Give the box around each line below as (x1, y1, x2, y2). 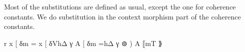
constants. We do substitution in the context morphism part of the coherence (4, 11, 241, 21)
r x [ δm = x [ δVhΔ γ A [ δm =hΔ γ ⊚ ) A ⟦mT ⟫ (4, 37, 162, 48)
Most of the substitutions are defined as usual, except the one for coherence (4, 1, 236, 11)
